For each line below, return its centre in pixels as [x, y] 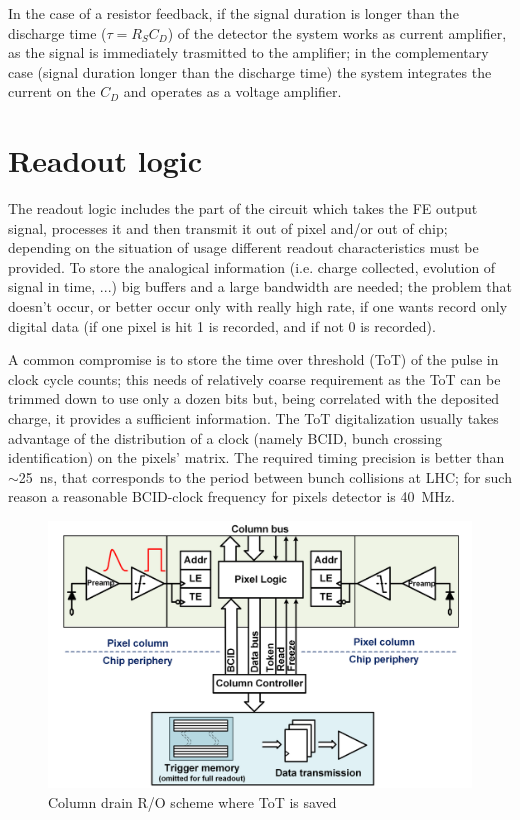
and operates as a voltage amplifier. [232, 91]
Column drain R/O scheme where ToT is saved [192, 801]
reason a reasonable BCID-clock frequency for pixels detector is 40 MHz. [231, 496]
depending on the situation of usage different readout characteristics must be [243, 247]
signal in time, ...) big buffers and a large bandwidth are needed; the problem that [260, 286]
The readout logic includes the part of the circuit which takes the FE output [243, 208]
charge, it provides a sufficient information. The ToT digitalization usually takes [253, 418]
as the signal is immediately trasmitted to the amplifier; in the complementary [248, 52]
